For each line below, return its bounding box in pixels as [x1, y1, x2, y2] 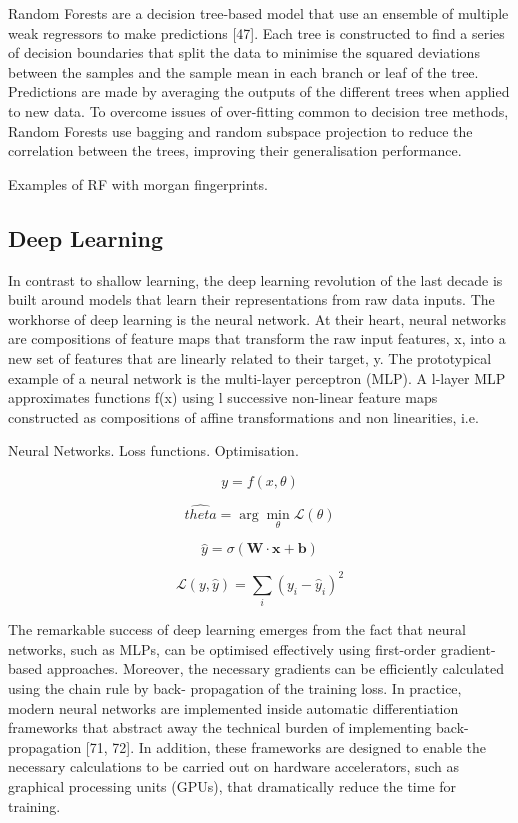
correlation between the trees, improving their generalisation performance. [8, 140, 462, 161]
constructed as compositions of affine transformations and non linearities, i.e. [8, 406, 479, 427]
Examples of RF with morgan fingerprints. [8, 173, 268, 194]
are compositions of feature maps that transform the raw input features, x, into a [8, 328, 506, 349]
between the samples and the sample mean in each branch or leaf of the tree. [8, 61, 479, 82]
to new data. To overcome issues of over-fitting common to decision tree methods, [8, 100, 509, 121]
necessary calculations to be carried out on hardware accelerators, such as [8, 756, 460, 777]
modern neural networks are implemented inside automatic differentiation [8, 697, 459, 718]
